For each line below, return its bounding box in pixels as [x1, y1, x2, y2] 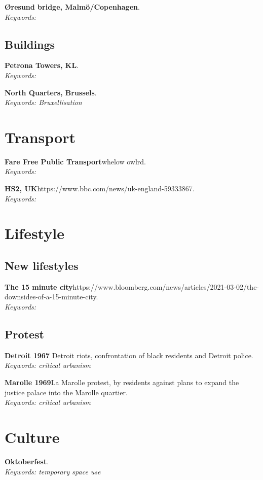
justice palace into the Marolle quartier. [5, 387, 128, 397]
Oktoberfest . [5, 456, 49, 466]
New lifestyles [5, 258, 79, 273]
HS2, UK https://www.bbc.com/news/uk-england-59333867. [5, 183, 195, 194]
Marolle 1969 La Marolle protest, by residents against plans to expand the [5, 377, 239, 388]
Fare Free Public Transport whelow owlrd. [5, 156, 146, 166]
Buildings [5, 36, 55, 52]
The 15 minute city [5, 281, 73, 292]
